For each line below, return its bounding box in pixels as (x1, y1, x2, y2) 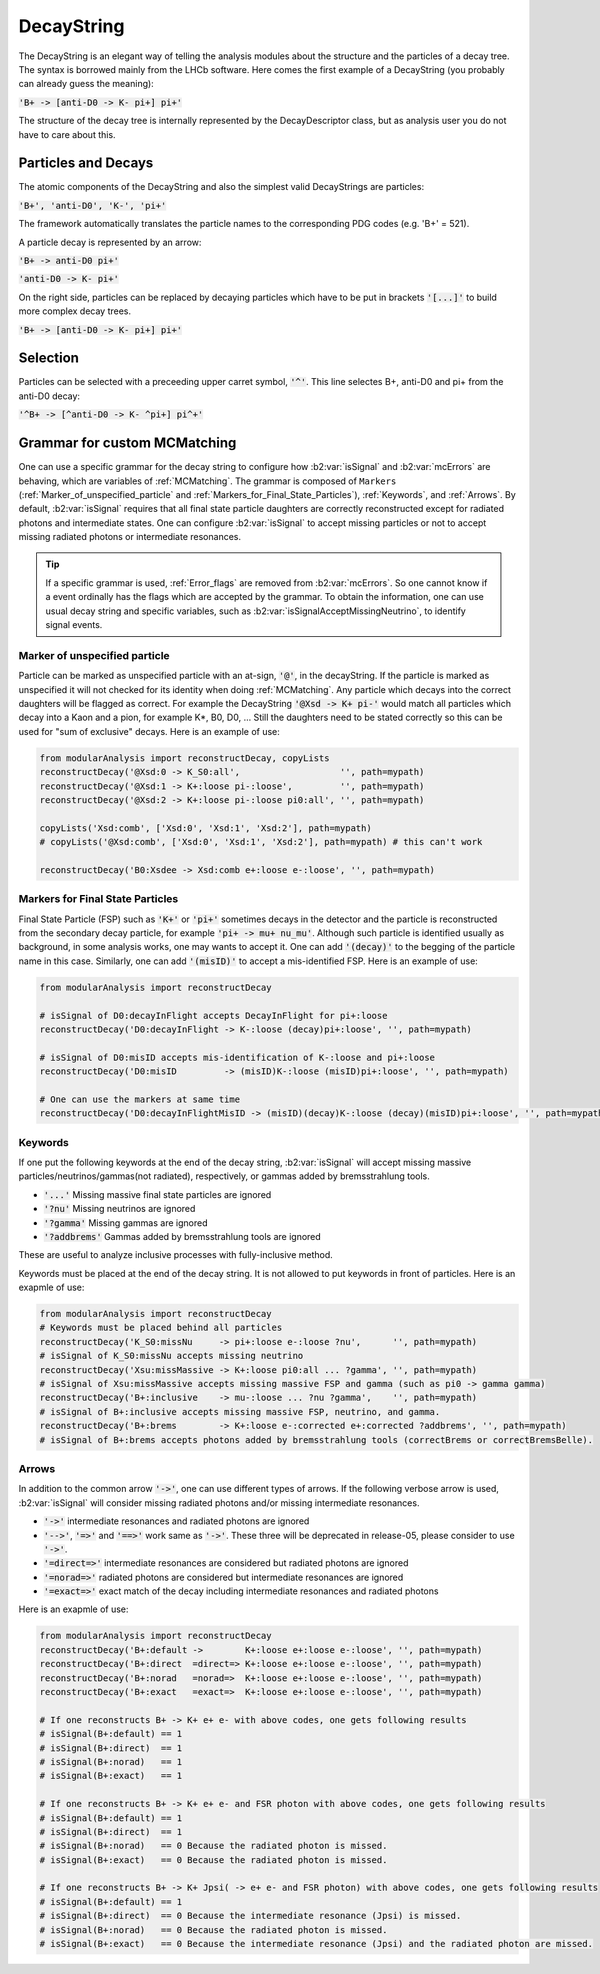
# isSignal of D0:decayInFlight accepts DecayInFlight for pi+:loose (39, 1010, 388, 1021)
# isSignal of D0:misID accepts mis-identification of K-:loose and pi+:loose (39, 1051, 435, 1063)
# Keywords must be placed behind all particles (39, 1322, 283, 1334)
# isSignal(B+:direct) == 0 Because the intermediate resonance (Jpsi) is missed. (39, 1910, 462, 1922)
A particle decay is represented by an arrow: (18, 236, 202, 248)
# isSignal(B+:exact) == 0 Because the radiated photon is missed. (39, 1854, 388, 1865)
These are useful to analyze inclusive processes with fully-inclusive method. (18, 1249, 334, 1261)
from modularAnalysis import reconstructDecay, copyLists (39, 752, 330, 764)
